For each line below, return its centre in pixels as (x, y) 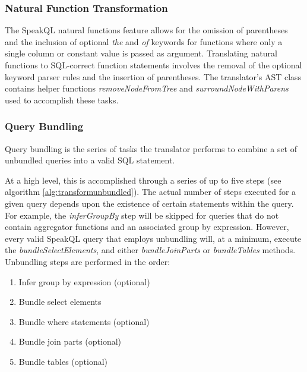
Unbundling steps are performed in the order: (88, 261)
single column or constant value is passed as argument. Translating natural (141, 53)
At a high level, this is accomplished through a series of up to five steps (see (143, 180)
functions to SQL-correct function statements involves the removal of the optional (153, 65)
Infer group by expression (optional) (84, 281)
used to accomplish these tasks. (62, 100)
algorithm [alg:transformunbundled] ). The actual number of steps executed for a (151, 192)
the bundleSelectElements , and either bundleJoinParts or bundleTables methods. (150, 250)
